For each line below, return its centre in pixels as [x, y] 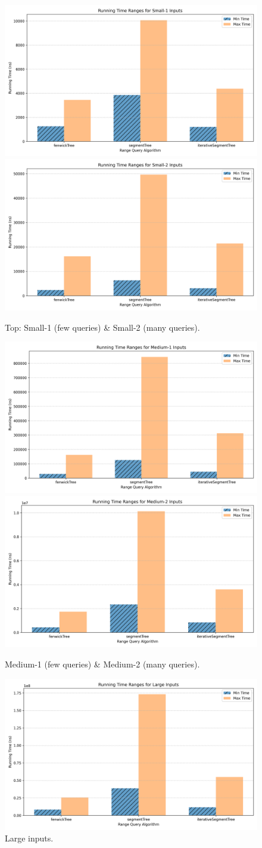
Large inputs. [29, 838]
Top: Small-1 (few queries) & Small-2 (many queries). [102, 327]
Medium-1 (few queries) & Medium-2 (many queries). [102, 664]
